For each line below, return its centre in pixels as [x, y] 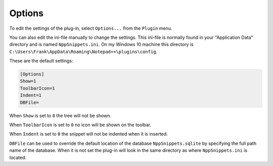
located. [18, 157]
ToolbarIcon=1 [37, 88]
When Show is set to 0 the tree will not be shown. [60, 116]
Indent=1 [31, 95]
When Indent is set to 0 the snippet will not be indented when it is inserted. [88, 134]
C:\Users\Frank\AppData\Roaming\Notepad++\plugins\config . [83, 51]
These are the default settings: [41, 61]
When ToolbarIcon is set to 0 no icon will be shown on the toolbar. [80, 125]
